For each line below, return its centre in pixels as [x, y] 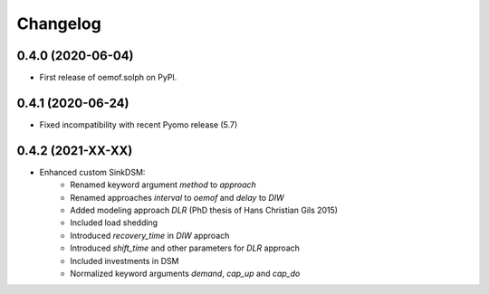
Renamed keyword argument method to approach [163, 185]
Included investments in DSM [125, 261]
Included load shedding [114, 223]
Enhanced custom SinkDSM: [92, 172]
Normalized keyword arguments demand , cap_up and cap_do [185, 273]
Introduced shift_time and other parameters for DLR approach [185, 248]
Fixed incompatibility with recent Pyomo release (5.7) [139, 124]
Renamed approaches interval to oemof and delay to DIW [177, 197]
